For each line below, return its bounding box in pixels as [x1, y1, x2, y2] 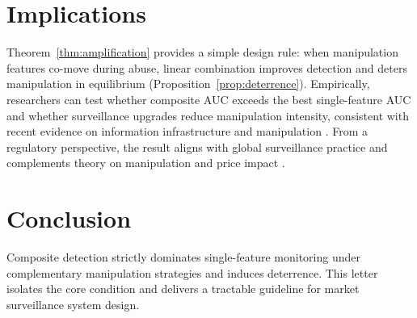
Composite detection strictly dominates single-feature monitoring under [6, 249, 360, 265]
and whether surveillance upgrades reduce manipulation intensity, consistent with [6, 107, 409, 123]
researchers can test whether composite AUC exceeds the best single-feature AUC [6, 90, 411, 107]
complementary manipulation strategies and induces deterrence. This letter [6, 264, 378, 281]
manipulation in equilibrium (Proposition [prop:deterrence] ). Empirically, [6, 75, 370, 92]
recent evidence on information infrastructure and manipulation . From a [6, 123, 369, 140]
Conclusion [6, 202, 132, 235]
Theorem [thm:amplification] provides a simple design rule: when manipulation [6, 44, 398, 61]
